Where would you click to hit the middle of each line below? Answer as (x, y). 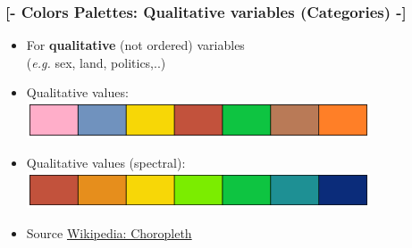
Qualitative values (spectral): (106, 163)
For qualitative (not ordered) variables (135, 45)
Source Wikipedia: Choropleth (109, 232)
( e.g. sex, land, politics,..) (96, 62)
